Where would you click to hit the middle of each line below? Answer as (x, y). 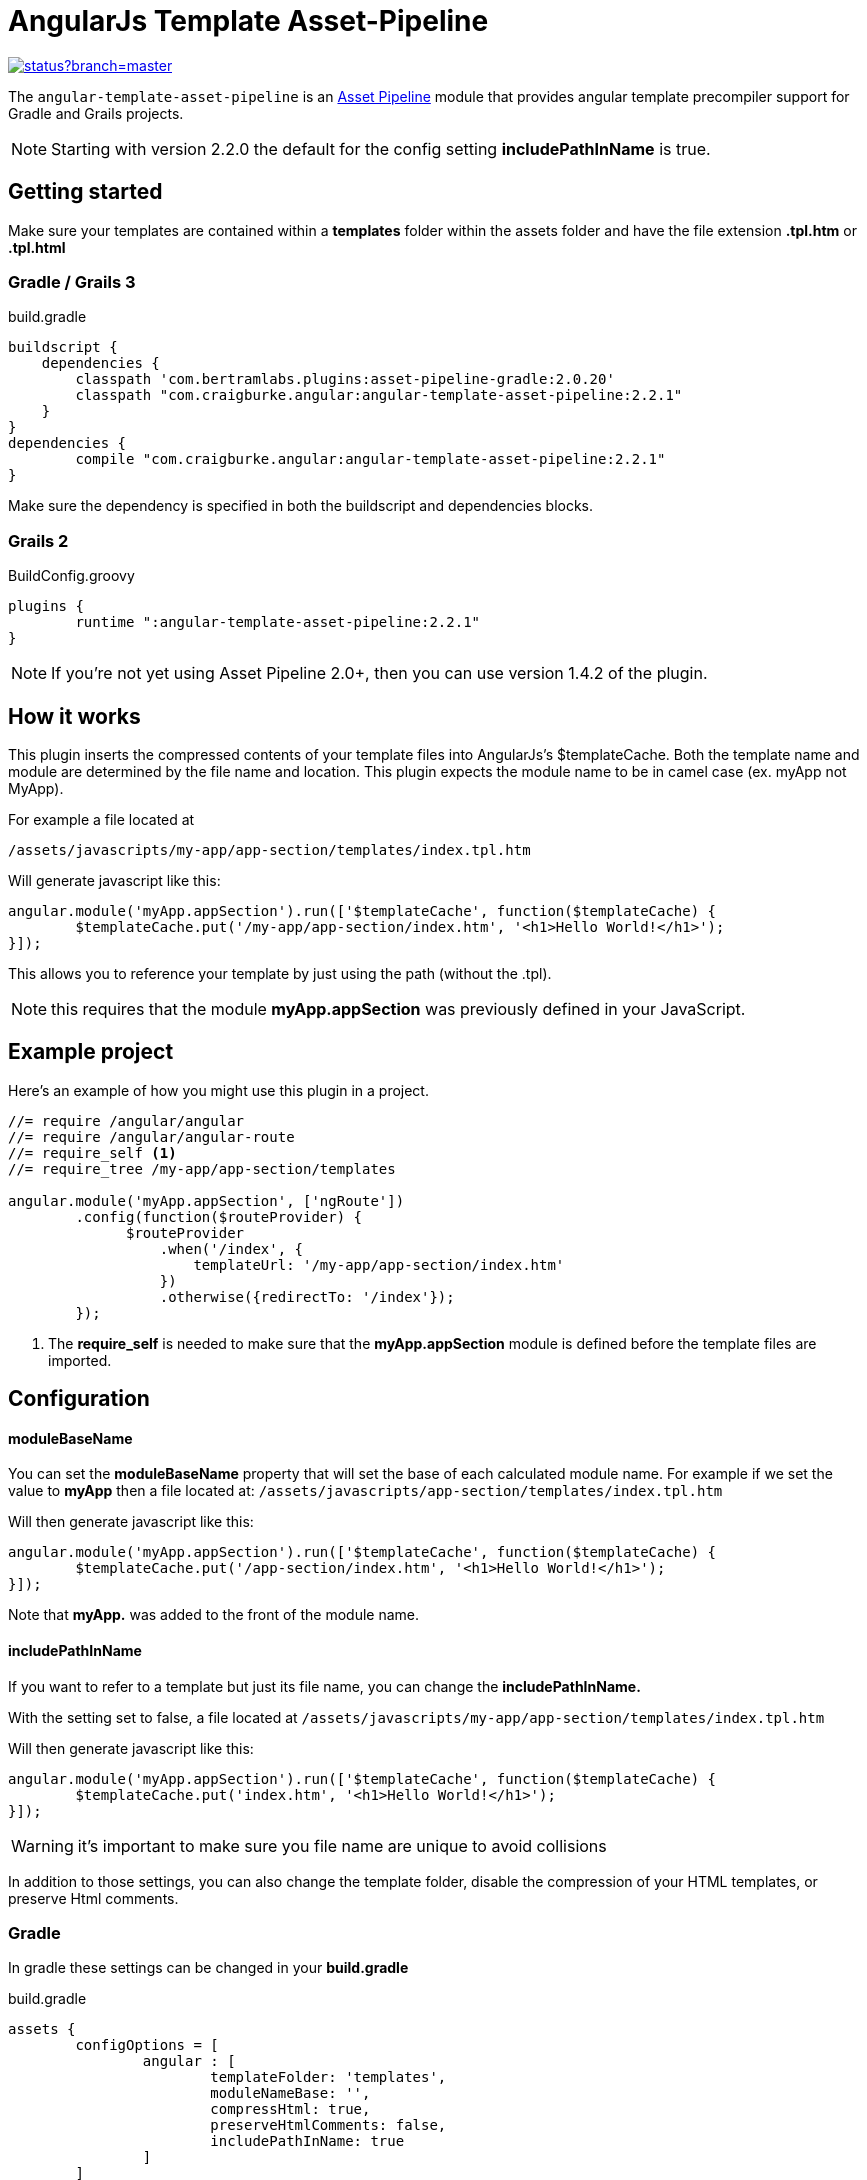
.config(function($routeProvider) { (219, 1216)
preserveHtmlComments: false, (328, 2125)
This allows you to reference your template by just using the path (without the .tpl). (280, 973)
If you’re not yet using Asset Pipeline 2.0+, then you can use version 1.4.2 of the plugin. (379, 673)
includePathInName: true (307, 2141)
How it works (74, 716)
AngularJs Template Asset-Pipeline (248, 21)
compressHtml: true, (290, 2109)
